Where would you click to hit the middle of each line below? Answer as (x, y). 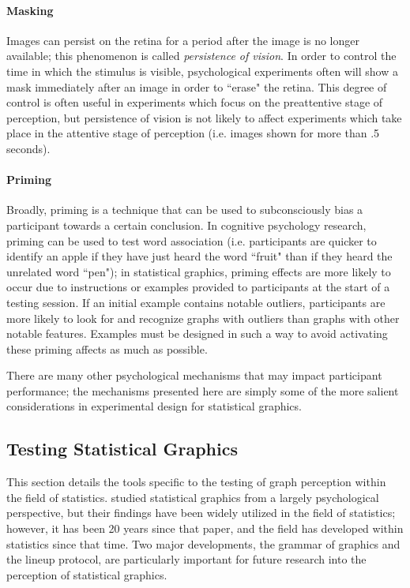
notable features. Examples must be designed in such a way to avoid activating (197, 333)
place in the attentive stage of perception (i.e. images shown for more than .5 (193, 133)
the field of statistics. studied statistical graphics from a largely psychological (193, 497)
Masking (30, 10)
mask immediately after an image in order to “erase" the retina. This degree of (197, 86)
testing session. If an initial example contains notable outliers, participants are (196, 302)
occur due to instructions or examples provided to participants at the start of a (198, 287)
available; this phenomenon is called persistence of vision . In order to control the (201, 56)
